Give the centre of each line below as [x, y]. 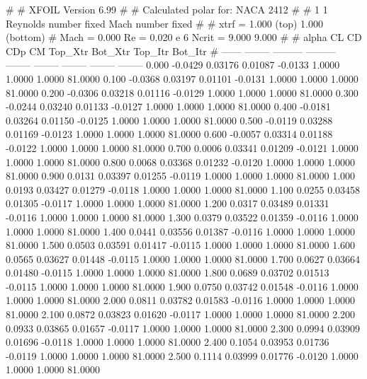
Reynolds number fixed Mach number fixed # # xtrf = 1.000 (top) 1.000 [165, 23]
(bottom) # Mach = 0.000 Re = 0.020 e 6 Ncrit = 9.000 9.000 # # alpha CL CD [184, 37]
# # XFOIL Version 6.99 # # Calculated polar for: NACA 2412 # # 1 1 [167, 9]
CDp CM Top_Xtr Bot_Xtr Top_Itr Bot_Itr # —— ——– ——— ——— [171, 51]
